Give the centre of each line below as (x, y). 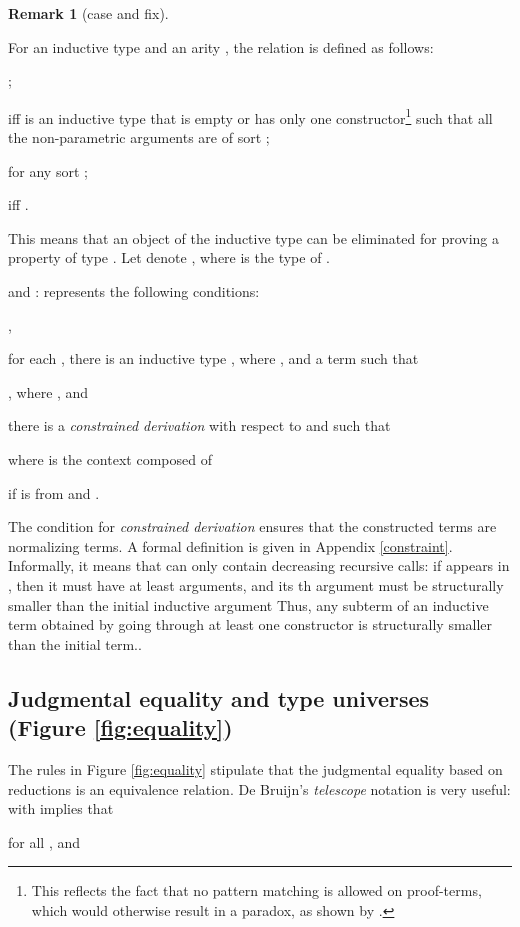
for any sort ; (48, 170)
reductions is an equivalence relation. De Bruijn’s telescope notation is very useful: (259, 788)
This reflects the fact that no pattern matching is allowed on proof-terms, (256, 890)
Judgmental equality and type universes (219, 697)
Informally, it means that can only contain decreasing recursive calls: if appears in (259, 565)
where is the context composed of (110, 458)
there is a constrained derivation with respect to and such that (199, 425)
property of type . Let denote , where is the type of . (169, 257)
